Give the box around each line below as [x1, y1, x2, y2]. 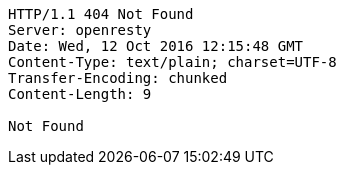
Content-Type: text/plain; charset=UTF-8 [8, 54, 337, 70]
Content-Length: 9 [8, 86, 152, 102]
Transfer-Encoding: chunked [8, 70, 228, 86]
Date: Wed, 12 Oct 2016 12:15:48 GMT [8, 38, 304, 54]
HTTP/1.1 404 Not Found [8, 6, 194, 22]
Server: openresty [8, 22, 152, 38]
